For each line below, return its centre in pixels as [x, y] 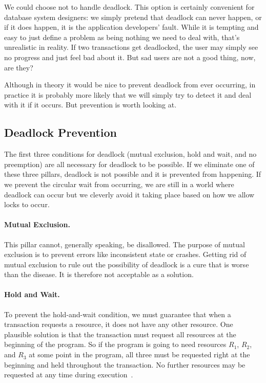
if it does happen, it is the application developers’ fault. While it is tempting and [131, 27]
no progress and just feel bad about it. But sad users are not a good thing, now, [130, 57]
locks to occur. [27, 204]
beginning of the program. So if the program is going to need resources [115, 344]
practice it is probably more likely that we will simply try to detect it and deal [128, 94]
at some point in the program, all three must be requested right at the [139, 354]
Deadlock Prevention [61, 132]
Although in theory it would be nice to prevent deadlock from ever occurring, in [130, 85]
